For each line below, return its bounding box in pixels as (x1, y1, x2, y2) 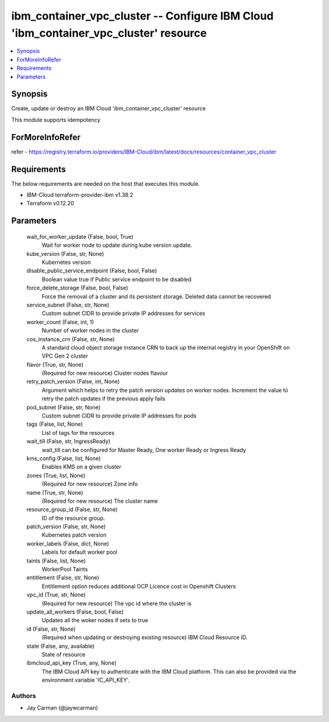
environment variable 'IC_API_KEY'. (41, 676, 130, 684)
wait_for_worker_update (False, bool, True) (26, 233, 134, 240)
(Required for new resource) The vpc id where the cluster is (41, 600, 192, 607)
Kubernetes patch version (41, 531, 107, 539)
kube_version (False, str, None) (26, 250, 104, 257)
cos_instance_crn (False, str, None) (26, 335, 115, 342)
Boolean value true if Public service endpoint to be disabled (41, 275, 192, 283)
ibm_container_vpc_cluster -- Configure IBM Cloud (11, 9, 274, 23)
